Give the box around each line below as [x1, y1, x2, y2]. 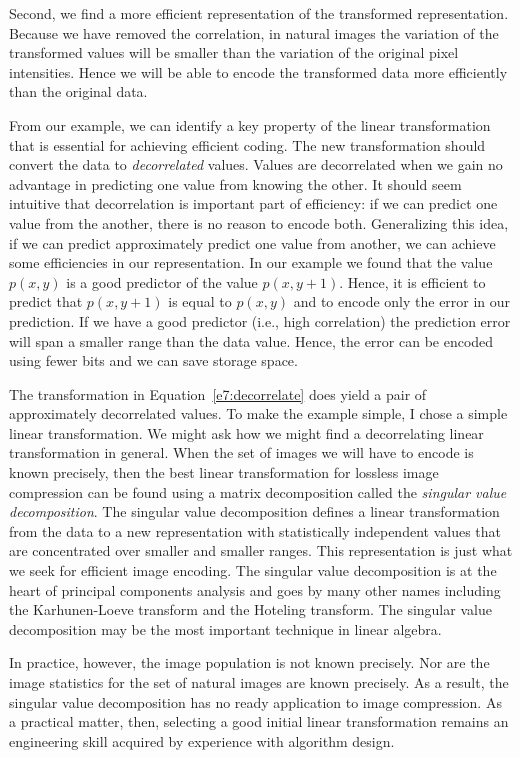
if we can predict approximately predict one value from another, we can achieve [9, 232, 496, 253]
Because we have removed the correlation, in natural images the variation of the [9, 22, 499, 43]
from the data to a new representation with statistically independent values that [9, 520, 501, 541]
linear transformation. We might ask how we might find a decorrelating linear [9, 422, 484, 443]
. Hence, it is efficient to [339, 271, 486, 292]
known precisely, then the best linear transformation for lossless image [9, 462, 439, 483]
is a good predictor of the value [66, 271, 258, 292]
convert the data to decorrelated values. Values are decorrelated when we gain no [9, 154, 503, 175]
